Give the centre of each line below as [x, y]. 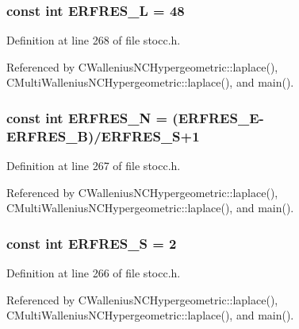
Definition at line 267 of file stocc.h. [94, 166]
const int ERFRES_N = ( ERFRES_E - [135, 117]
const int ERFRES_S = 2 [92, 243]
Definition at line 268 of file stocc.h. [94, 40]
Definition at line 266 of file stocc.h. [94, 273]
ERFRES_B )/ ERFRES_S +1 [103, 135]
